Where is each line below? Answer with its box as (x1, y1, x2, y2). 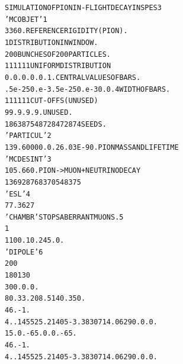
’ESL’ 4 (5, 189, 30, 198)
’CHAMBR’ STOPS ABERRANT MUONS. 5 (5, 212, 124, 221)
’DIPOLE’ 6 (5, 247, 43, 256)
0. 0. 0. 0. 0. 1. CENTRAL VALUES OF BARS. (5, 73, 141, 82)
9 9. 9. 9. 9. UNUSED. (5, 108, 73, 117)
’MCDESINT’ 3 (5, 154, 52, 163)
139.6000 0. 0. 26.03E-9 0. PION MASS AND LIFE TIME (5, 143, 179, 152)
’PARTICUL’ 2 (5, 131, 52, 140)
